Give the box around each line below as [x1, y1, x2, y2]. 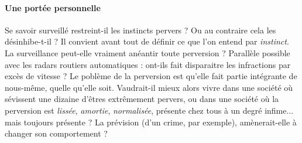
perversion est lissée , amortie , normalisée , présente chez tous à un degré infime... [5, 104, 294, 116]
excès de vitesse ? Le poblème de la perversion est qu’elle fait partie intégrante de [5, 70, 297, 82]
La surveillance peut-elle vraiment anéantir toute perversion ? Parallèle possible [5, 46, 290, 59]
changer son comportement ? [5, 127, 108, 139]
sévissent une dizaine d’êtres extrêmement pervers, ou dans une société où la [5, 93, 279, 105]
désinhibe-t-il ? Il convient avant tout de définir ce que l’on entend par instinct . [5, 35, 289, 47]
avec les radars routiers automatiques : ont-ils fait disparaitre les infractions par [5, 58, 291, 70]
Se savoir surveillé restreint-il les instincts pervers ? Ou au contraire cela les [5, 23, 276, 36]
